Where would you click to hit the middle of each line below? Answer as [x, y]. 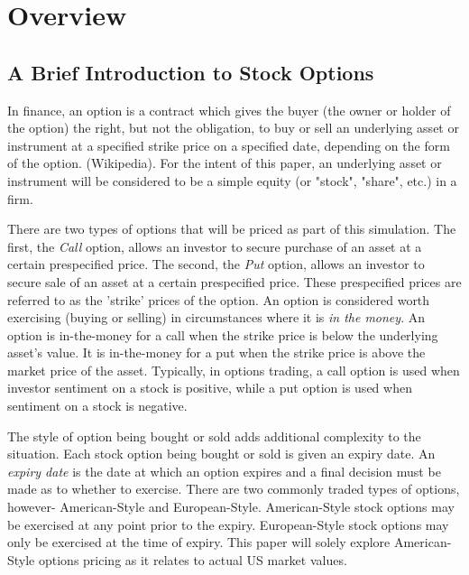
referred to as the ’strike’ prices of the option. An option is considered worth [219, 299]
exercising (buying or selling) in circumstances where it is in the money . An [216, 317]
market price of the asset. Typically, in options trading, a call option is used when [234, 370]
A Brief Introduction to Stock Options [191, 72]
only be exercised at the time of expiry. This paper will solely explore [199, 542]
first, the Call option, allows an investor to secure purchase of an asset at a [215, 246]
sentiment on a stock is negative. [97, 406]
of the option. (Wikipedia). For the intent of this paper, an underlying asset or [225, 163]
